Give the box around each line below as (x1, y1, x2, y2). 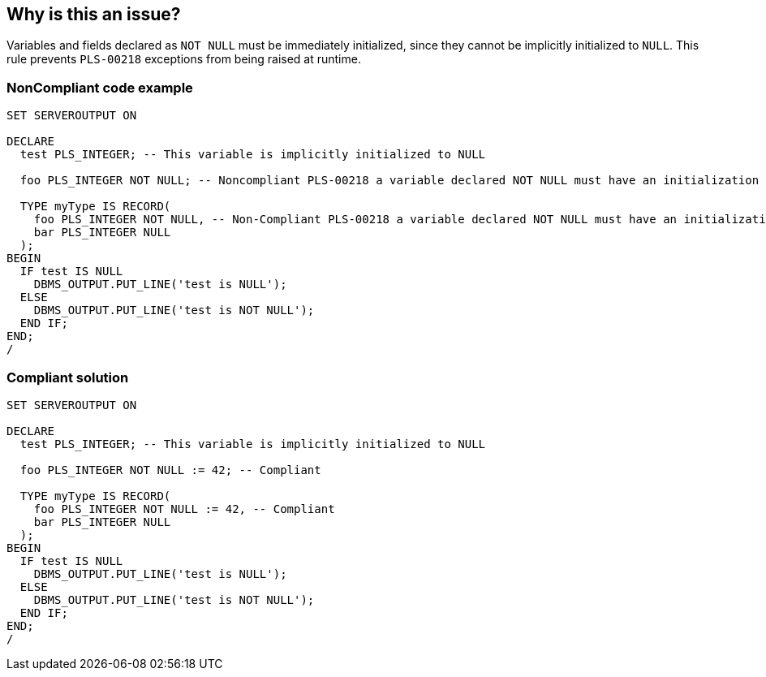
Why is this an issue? (6, 4, 181, 24)
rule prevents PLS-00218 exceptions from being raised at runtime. (6, 52, 361, 67)
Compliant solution (6, 369, 129, 386)
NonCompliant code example (6, 79, 193, 96)
